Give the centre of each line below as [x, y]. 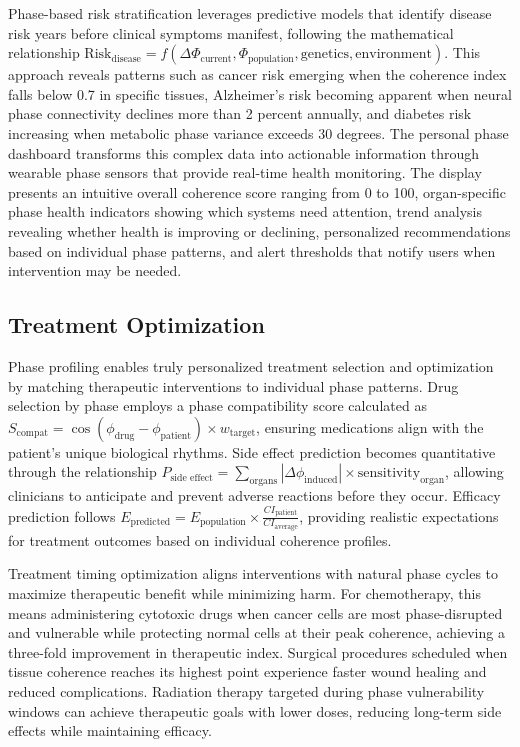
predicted [150, 522]
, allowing [474, 471]
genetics [325, 54]
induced [321, 480]
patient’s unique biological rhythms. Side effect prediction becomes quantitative [252, 451]
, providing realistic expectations [399, 515]
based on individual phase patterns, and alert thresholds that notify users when [252, 250]
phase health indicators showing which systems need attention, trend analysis [245, 211]
